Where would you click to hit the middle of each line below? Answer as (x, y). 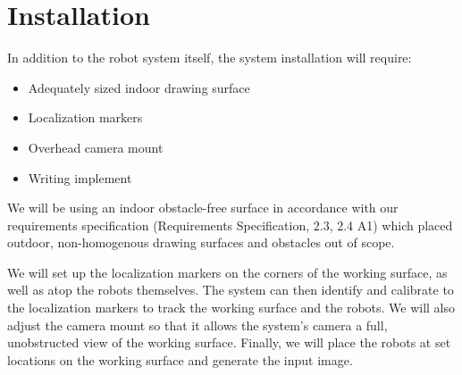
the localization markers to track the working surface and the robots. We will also (231, 308)
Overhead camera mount (96, 147)
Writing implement (80, 177)
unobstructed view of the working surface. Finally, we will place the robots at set (229, 342)
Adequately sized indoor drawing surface (139, 87)
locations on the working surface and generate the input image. (180, 359)
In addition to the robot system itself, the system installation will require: (210, 58)
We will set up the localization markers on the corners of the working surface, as (227, 272)
